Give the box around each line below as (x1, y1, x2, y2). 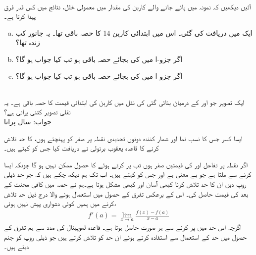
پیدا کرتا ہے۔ (4, 11, 36, 21)
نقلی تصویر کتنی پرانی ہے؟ (4, 106, 71, 117)
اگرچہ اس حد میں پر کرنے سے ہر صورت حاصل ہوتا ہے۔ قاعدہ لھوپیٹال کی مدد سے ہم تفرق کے (4, 222, 242, 232)
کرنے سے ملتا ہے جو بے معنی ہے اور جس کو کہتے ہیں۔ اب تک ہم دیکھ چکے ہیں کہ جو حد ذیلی (4, 169, 252, 179)
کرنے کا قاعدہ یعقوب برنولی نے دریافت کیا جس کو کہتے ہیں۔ (4, 143, 159, 153)
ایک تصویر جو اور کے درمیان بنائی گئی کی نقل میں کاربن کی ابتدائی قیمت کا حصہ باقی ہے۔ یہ (4, 97, 245, 107)
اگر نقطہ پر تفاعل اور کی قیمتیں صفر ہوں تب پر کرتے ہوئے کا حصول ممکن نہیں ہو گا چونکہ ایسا (4, 159, 248, 169)
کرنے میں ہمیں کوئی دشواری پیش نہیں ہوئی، (4, 198, 116, 208)
